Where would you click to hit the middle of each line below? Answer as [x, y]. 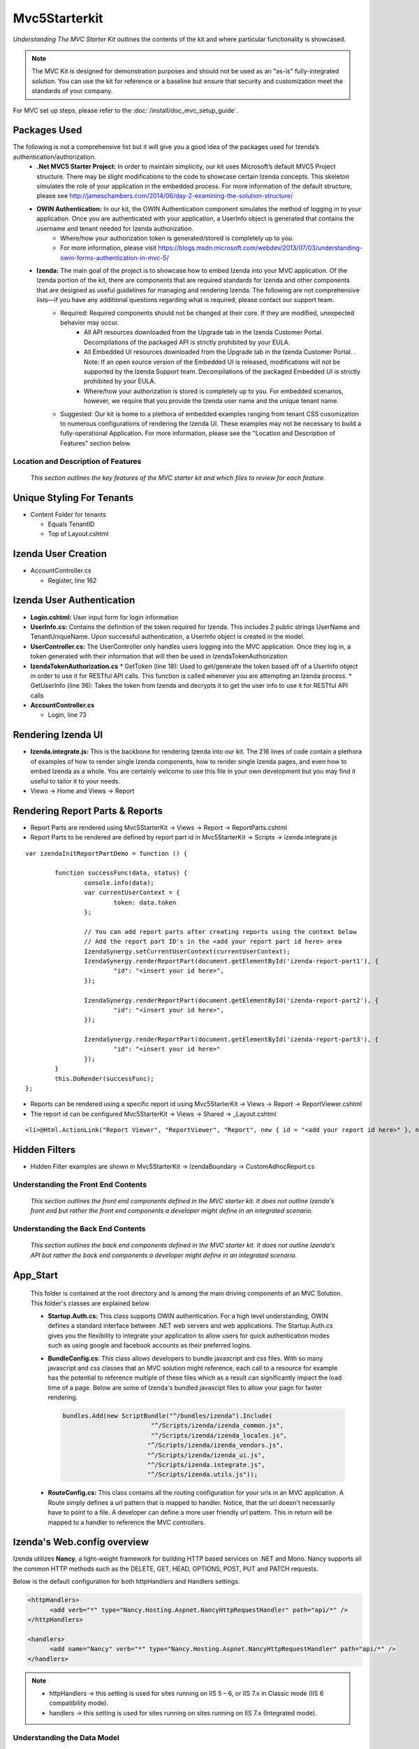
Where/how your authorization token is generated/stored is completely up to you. [177, 238]
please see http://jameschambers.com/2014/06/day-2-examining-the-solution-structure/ [165, 196]
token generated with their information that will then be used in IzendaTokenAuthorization [159, 656]
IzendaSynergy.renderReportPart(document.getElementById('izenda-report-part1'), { [231, 961]
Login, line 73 [67, 715]
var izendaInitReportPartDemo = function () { [106, 853]
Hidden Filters [44, 1150]
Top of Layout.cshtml [78, 534]
